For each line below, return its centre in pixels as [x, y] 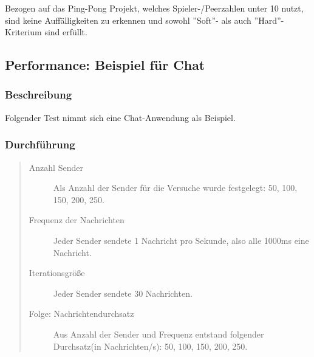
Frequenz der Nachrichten [77, 220]
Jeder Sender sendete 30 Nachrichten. [123, 293]
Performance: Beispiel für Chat [105, 65]
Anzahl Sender [56, 167]
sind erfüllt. [66, 32]
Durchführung [40, 144]
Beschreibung [39, 95]
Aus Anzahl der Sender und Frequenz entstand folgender [159, 334]
